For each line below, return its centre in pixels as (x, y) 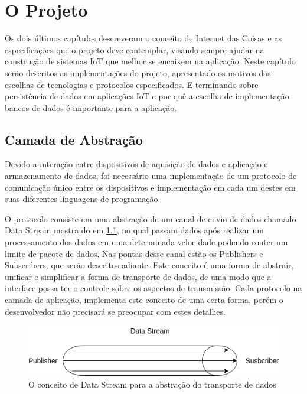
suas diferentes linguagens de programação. (83, 199)
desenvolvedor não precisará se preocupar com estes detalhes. (115, 311)
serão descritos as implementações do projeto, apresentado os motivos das (138, 72)
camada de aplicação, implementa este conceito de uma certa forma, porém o (144, 300)
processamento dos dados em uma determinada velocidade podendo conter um (146, 242)
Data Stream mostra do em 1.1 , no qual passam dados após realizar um (135, 230)
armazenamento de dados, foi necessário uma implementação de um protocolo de (151, 176)
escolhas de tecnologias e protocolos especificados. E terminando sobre (132, 84)
